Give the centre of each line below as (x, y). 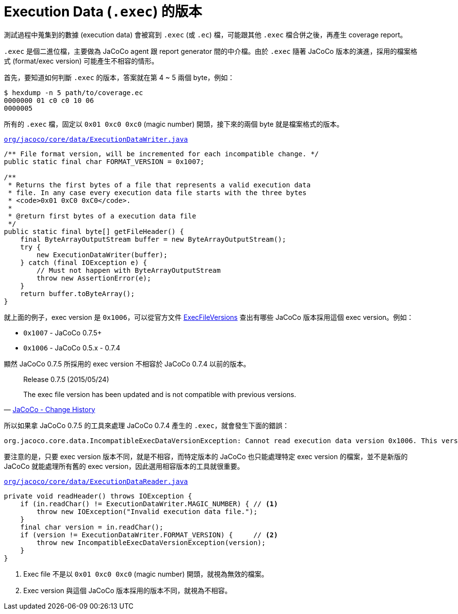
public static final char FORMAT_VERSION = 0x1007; (104, 161)
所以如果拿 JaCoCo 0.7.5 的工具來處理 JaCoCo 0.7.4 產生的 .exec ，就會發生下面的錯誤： (147, 425)
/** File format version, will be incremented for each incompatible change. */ (162, 154)
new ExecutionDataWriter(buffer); (102, 255)
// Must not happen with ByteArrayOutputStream (129, 270)
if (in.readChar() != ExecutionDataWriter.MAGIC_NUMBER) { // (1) (149, 504)
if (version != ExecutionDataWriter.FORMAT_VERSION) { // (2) (149, 535)
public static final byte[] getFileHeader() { (94, 231)
